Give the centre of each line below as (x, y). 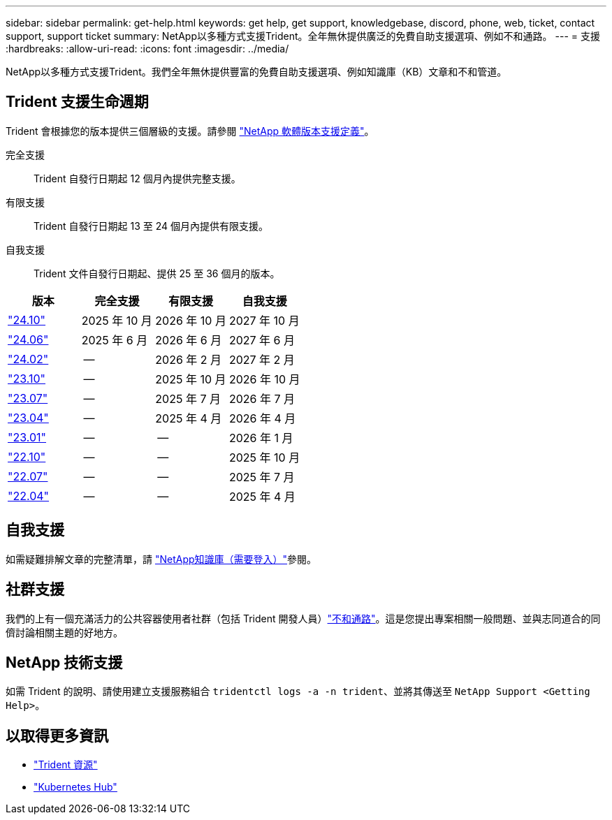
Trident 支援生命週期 (77, 102)
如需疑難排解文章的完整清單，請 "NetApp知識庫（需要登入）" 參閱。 (161, 559)
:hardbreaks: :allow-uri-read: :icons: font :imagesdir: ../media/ (147, 49)
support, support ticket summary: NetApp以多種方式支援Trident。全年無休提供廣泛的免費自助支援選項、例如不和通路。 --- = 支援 (303, 36)
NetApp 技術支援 (64, 662)
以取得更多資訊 (57, 735)
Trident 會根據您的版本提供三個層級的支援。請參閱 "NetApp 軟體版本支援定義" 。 (190, 131)
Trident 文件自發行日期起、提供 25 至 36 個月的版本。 (157, 273)
